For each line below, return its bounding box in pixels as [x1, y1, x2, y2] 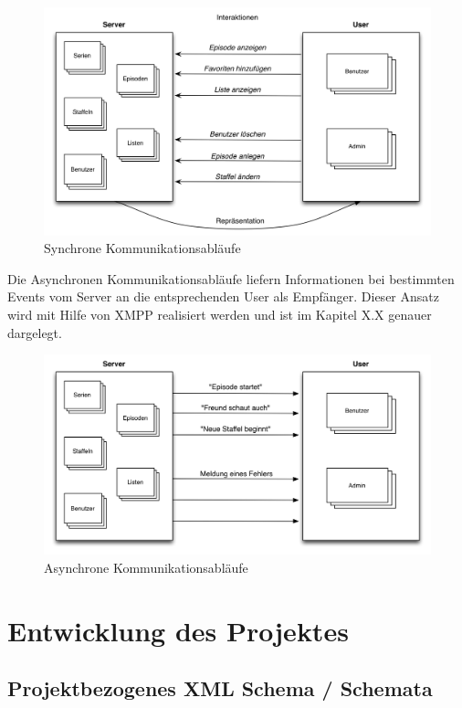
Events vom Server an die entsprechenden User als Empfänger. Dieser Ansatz [7, 287, 439, 306]
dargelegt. [7, 322, 62, 342]
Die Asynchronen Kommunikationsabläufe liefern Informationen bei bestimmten [7, 269, 455, 288]
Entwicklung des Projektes [7, 611, 349, 649]
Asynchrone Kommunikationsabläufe [44, 557, 248, 576]
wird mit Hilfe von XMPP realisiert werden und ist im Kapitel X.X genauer [7, 305, 432, 324]
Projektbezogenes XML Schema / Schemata [7, 674, 433, 703]
